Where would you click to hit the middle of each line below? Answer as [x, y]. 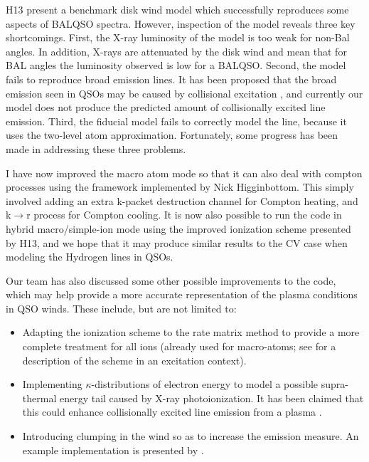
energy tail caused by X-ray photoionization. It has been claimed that [212, 398]
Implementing [52, 384]
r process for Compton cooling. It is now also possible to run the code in [184, 215]
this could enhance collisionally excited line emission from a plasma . [172, 412]
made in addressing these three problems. [96, 148]
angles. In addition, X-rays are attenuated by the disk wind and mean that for [176, 51]
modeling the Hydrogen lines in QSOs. [90, 257]
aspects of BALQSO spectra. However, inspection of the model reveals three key [181, 23]
